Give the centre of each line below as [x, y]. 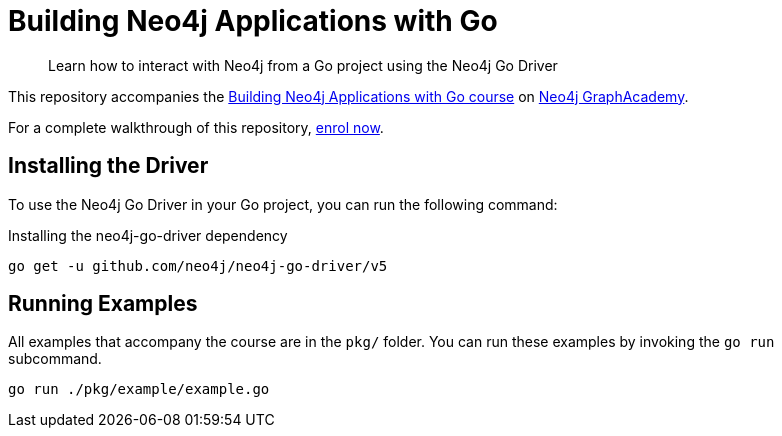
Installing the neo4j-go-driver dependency [148, 235]
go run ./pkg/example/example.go [139, 389]
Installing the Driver [108, 166]
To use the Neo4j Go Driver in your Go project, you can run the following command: [283, 204]
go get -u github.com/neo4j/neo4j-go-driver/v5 [198, 265]
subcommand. [55, 359]
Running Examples [103, 304]
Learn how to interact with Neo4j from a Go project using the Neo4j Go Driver [303, 65]
